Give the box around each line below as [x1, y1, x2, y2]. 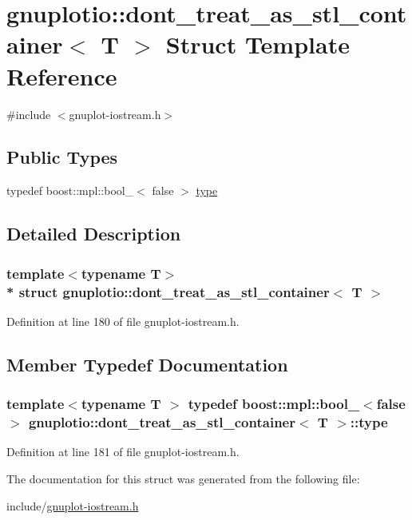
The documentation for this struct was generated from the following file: [6, 470, 360, 486]
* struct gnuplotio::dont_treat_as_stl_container [6, 281, 330, 301]
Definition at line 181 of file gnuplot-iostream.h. [6, 443, 240, 460]
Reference [6, 59, 117, 92]
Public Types [6, 145, 118, 169]
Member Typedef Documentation [6, 351, 288, 376]
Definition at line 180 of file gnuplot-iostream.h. [6, 312, 240, 329]
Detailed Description [6, 221, 181, 246]
